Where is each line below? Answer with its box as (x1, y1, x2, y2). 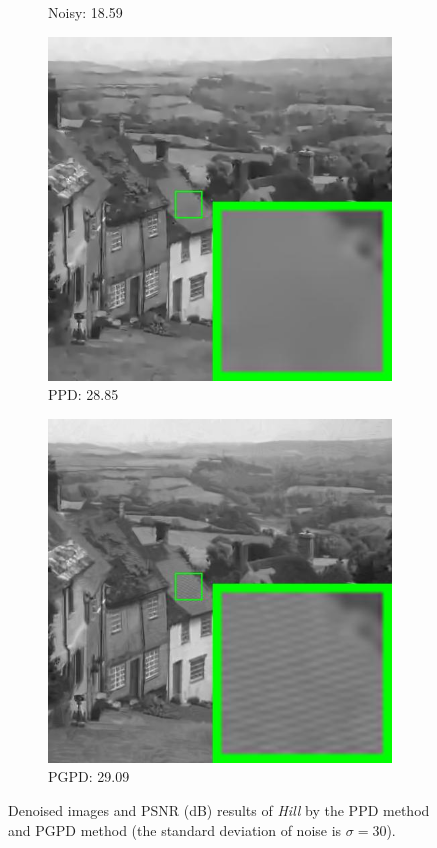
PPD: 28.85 (48, 384, 119, 405)
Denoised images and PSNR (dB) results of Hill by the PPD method (8, 799, 430, 820)
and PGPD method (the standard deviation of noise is (8, 819, 342, 840)
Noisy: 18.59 (48, 2, 123, 22)
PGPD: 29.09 (48, 766, 130, 787)
